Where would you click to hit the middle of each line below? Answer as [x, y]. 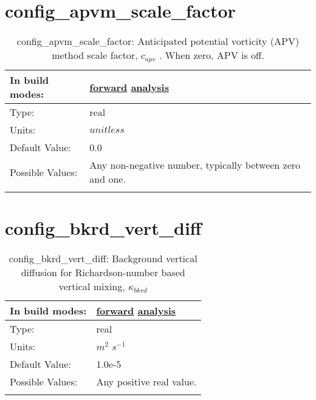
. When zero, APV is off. [212, 55]
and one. [108, 179]
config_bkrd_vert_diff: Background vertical [103, 259]
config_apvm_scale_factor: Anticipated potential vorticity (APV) [158, 41]
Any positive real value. [146, 382]
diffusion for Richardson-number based [103, 273]
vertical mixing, [92, 286]
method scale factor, [95, 55]
